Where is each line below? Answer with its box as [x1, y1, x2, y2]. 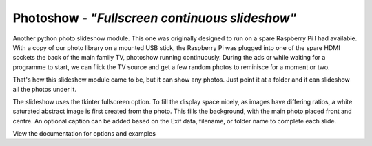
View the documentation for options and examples [12, 130, 156, 138]
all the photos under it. [12, 85, 77, 93]
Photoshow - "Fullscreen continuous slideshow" [12, 10, 297, 25]
